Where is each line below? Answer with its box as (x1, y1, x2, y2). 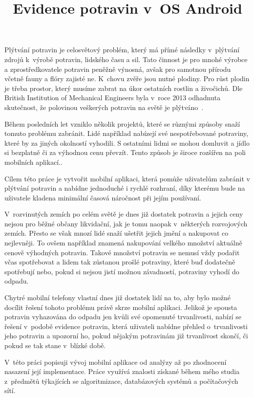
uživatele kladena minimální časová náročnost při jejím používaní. (4, 192, 201, 202)
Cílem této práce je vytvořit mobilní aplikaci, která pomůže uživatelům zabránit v (4, 173, 250, 183)
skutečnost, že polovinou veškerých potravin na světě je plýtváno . (4, 102, 204, 112)
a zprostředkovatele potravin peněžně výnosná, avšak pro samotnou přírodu (4, 64, 231, 74)
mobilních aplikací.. (4, 156, 63, 167)
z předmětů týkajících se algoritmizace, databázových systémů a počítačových (4, 375, 238, 386)
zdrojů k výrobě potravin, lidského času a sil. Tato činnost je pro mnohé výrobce (4, 54, 248, 64)
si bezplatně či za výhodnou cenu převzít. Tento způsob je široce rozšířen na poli (4, 147, 246, 157)
